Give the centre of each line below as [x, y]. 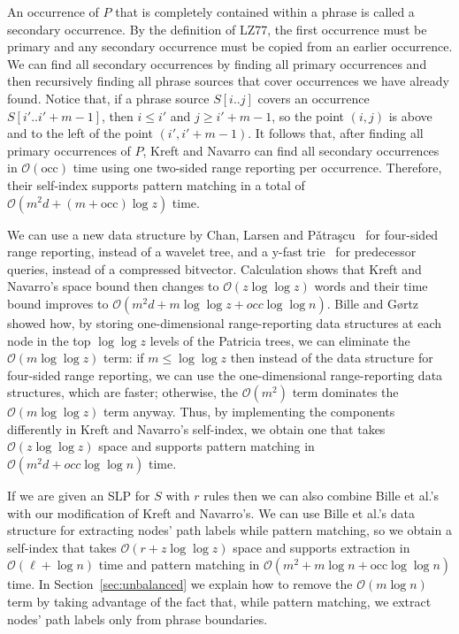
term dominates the [345, 392]
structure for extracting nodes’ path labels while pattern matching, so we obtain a [229, 530]
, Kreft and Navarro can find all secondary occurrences [291, 150]
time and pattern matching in [179, 565]
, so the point [308, 115]
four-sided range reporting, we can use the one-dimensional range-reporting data [225, 374]
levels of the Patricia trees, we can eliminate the [280, 340]
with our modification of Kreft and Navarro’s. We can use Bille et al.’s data [211, 512]
